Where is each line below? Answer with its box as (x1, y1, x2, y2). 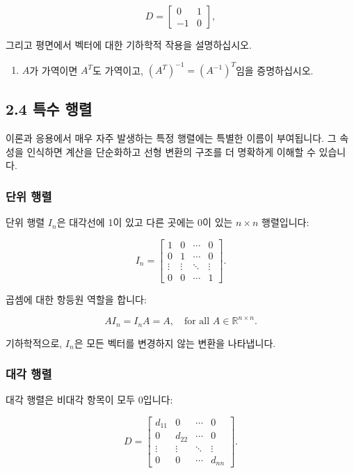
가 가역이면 (29, 63, 78, 77)
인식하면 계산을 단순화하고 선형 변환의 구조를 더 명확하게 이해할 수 (26, 144, 316, 159)
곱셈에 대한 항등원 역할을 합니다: (6, 292, 147, 307)
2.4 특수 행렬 (6, 98, 92, 120)
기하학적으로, (6, 335, 63, 350)
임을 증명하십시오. (235, 63, 314, 77)
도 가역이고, (92, 63, 144, 77)
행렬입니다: (262, 215, 309, 230)
